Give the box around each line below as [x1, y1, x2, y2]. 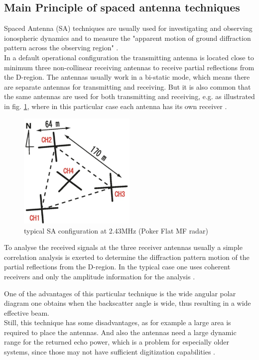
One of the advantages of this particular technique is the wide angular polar [4, 288, 236, 298]
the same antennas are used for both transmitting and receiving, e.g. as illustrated [4, 91, 255, 102]
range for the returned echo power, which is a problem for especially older [4, 337, 229, 347]
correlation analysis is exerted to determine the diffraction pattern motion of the [4, 251, 250, 262]
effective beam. [4, 307, 49, 318]
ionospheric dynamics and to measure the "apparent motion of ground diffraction [4, 32, 251, 43]
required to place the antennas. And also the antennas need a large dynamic [4, 327, 237, 337]
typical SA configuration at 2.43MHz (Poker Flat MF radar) [24, 225, 208, 236]
